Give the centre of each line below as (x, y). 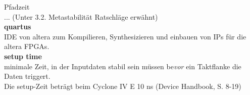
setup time (23, 56)
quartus (18, 27)
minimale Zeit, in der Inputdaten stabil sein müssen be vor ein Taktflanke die (123, 66)
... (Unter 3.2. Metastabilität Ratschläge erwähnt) (81, 16)
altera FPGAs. (27, 46)
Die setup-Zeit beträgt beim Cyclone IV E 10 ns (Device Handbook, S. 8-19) (123, 86)
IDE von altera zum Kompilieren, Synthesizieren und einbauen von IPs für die (125, 36)
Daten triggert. (27, 76)
